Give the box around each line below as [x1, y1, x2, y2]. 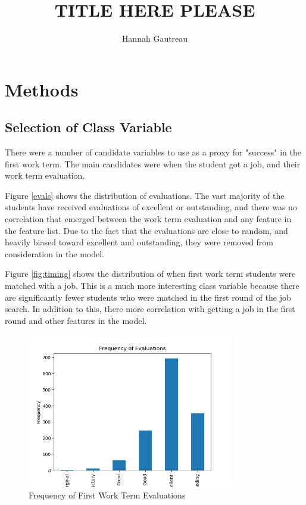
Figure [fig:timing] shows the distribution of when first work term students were [5, 267, 296, 280]
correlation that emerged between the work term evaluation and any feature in [5, 213, 292, 225]
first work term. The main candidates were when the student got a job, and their [5, 157, 301, 170]
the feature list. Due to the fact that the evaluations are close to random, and [5, 224, 288, 236]
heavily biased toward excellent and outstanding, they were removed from [5, 236, 274, 248]
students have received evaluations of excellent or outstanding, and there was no [5, 201, 297, 213]
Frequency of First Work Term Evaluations [29, 489, 186, 501]
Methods [5, 77, 79, 101]
